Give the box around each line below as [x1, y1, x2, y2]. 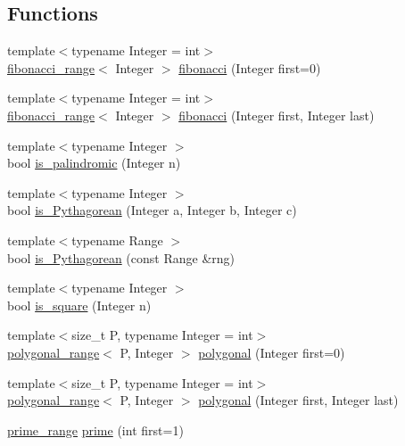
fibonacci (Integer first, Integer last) [178, 105, 375, 124]
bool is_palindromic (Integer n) [7, 153, 181, 172]
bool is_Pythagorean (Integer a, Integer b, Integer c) [7, 201, 297, 219]
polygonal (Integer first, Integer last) [198, 391, 399, 409]
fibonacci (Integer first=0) [178, 58, 321, 77]
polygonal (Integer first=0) [198, 343, 345, 361]
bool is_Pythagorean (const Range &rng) [7, 248, 235, 267]
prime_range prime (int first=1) [7, 420, 184, 439]
